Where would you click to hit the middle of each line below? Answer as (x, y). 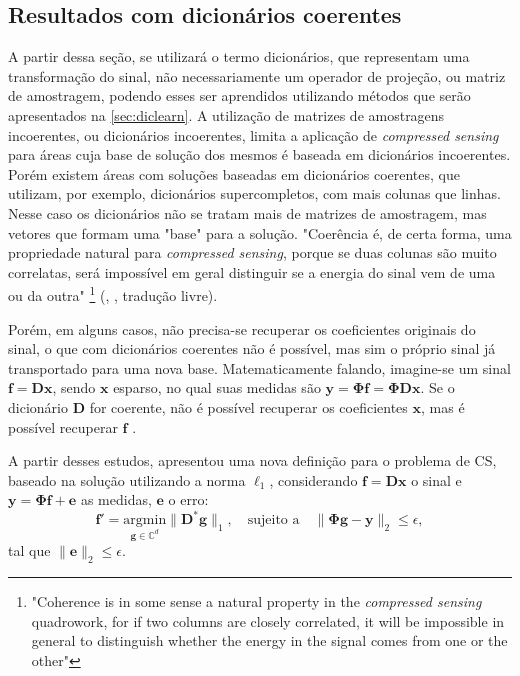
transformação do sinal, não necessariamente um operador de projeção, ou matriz (257, 75)
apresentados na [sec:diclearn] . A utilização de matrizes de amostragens (226, 114)
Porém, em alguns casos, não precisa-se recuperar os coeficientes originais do (242, 328)
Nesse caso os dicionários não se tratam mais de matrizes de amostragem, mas (247, 212)
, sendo (74, 387)
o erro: (188, 499)
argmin (145, 520)
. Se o (437, 387)
